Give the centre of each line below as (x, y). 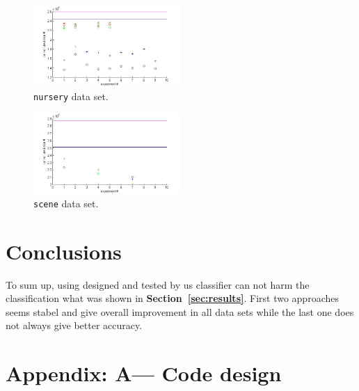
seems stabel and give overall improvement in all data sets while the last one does (180, 311)
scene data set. (66, 203)
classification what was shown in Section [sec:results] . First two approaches (172, 298)
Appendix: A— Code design (144, 373)
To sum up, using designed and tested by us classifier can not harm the (158, 284)
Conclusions (64, 251)
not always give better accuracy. (74, 325)
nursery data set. (71, 96)
